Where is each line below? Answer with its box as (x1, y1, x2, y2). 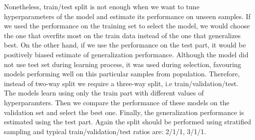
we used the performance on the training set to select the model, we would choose (4, 21, 250, 31)
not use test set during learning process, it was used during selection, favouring (4, 59, 241, 69)
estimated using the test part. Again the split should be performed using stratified (4, 117, 251, 127)
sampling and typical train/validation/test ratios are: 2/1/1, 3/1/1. (4, 126, 206, 136)
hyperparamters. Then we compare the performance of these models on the (4, 97, 229, 107)
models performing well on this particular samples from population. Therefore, (4, 69, 240, 79)
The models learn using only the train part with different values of (4, 88, 204, 98)
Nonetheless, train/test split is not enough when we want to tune (4, 1, 200, 11)
